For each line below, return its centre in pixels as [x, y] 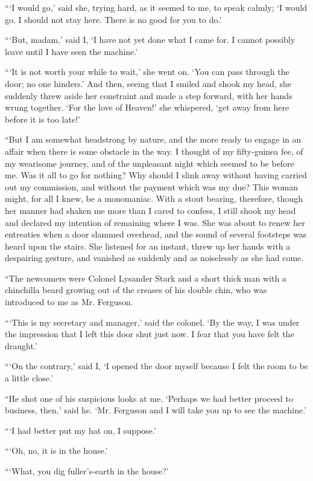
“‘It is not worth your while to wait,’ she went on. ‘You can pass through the [147, 72]
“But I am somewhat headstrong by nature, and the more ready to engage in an [153, 139]
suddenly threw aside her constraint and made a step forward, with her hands [149, 95]
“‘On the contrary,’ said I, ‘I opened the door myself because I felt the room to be [156, 366]
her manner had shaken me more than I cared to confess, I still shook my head [150, 210]
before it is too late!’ [43, 119]
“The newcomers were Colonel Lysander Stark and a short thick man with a [146, 278]
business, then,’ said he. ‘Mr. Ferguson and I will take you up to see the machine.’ [156, 410]
